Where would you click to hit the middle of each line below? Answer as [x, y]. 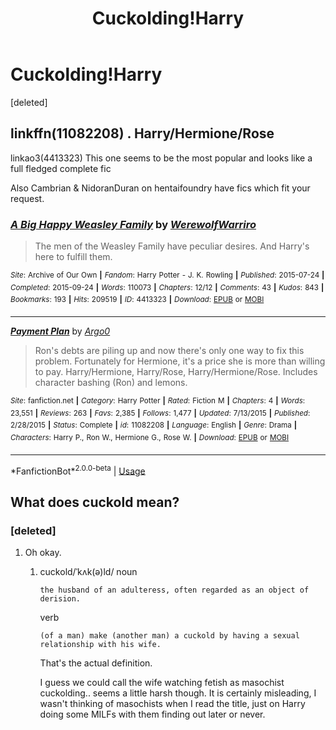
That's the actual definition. [96, 663]
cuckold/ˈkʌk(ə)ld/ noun [88, 571]
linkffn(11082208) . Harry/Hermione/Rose [142, 133]
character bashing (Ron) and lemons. [111, 383]
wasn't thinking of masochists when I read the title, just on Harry [172, 703]
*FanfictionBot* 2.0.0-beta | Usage [78, 470]
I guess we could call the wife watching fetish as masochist [162, 682]
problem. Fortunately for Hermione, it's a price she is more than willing [180, 361]
